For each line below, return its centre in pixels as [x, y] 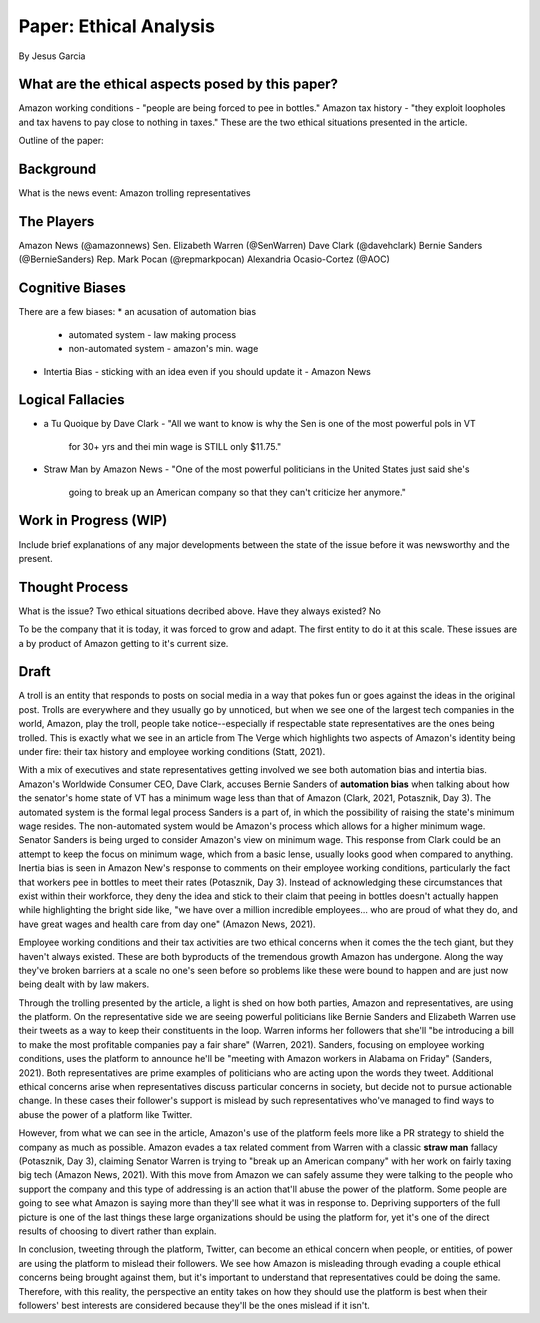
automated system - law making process [152, 334]
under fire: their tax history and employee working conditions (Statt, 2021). [172, 752]
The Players [56, 221]
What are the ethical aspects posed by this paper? [178, 84]
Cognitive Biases [72, 288]
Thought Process [73, 586]
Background [57, 169]
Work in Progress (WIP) [93, 520]
